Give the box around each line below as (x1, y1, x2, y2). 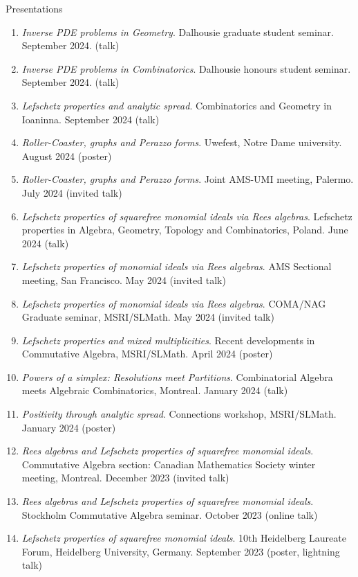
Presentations (6, 1, 63, 15)
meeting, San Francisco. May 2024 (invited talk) (21, 272, 226, 287)
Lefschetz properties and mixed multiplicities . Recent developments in (21, 332, 315, 347)
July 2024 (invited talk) (21, 185, 122, 199)
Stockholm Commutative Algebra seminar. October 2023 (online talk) (21, 507, 318, 522)
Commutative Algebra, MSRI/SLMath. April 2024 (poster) (21, 346, 273, 361)
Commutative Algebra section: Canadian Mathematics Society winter (21, 456, 316, 471)
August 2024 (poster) (21, 148, 112, 163)
